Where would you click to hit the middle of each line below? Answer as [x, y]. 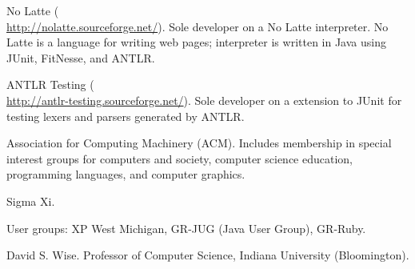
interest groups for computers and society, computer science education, [180, 158]
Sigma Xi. [31, 201]
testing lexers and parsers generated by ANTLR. [126, 116]
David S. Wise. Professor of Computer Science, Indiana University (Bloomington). [208, 255]
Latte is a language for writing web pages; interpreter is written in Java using [196, 42]
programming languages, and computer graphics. [126, 174]
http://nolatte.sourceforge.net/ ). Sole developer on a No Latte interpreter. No [198, 26]
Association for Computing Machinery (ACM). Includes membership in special [199, 143]
